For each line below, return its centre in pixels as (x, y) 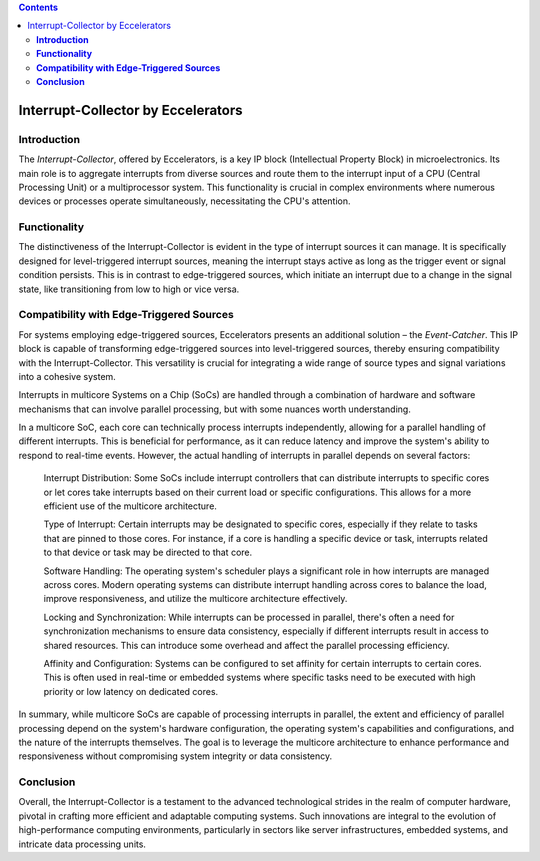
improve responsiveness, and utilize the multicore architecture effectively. (195, 599)
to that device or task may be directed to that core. (148, 552)
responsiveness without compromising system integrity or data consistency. (175, 756)
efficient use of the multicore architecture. (130, 506)
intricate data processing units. (82, 844)
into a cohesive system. (67, 376)
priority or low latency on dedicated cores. (131, 691)
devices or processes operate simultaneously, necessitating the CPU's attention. (184, 201)
